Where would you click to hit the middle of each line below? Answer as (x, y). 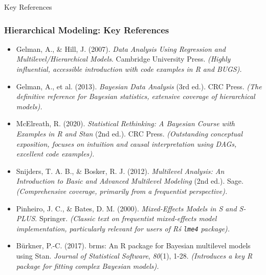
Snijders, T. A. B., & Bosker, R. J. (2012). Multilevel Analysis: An (120, 171)
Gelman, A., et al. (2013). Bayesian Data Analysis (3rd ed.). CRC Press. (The (139, 86)
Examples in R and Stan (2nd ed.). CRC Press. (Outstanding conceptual (129, 133)
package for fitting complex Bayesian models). (87, 266)
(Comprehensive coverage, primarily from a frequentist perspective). (122, 191)
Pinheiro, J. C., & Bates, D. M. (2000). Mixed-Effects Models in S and (126, 208)
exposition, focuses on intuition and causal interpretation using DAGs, (126, 143)
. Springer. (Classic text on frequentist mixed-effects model (126, 218)
